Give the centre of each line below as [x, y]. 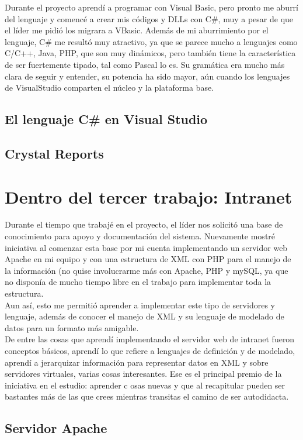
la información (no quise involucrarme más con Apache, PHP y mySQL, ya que [147, 270]
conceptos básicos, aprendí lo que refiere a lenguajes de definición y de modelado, [150, 350]
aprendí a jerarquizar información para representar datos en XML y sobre [137, 362]
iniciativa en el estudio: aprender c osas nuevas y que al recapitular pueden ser [145, 385]
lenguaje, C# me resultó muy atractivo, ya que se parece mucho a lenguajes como [151, 41]
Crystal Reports [54, 153]
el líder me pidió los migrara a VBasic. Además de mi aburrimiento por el [137, 30]
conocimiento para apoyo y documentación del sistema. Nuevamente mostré [140, 236]
